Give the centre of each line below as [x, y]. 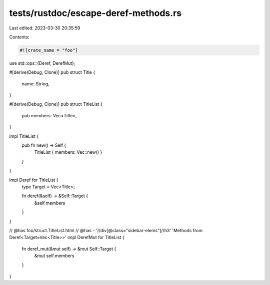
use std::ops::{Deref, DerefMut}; [42, 63]
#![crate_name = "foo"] [49, 50]
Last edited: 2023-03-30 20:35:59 [45, 28]
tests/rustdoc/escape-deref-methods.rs [95, 13]
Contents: [19, 37]
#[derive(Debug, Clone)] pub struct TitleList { [56, 104]
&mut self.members [54, 256]
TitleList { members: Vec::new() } [68, 152]
